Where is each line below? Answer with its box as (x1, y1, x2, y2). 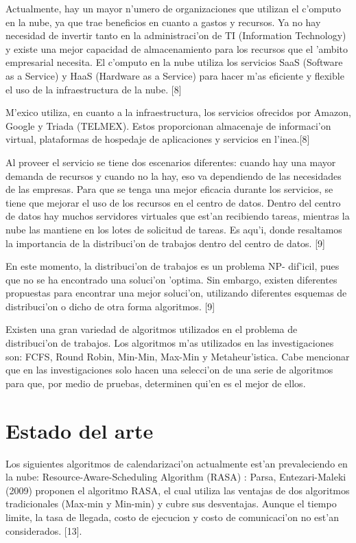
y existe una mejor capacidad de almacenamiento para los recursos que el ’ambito (5, 41, 348, 56)
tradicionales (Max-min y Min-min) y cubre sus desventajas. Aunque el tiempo (5, 496, 337, 511)
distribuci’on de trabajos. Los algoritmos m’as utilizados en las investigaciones (5, 336, 334, 350)
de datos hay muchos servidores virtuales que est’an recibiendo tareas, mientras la (5, 209, 350, 223)
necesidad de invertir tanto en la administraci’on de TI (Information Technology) (5, 28, 346, 43)
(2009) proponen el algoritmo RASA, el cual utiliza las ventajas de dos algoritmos (5, 483, 350, 497)
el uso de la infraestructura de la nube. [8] (5, 82, 182, 96)
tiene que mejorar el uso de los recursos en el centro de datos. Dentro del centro (5, 195, 341, 209)
